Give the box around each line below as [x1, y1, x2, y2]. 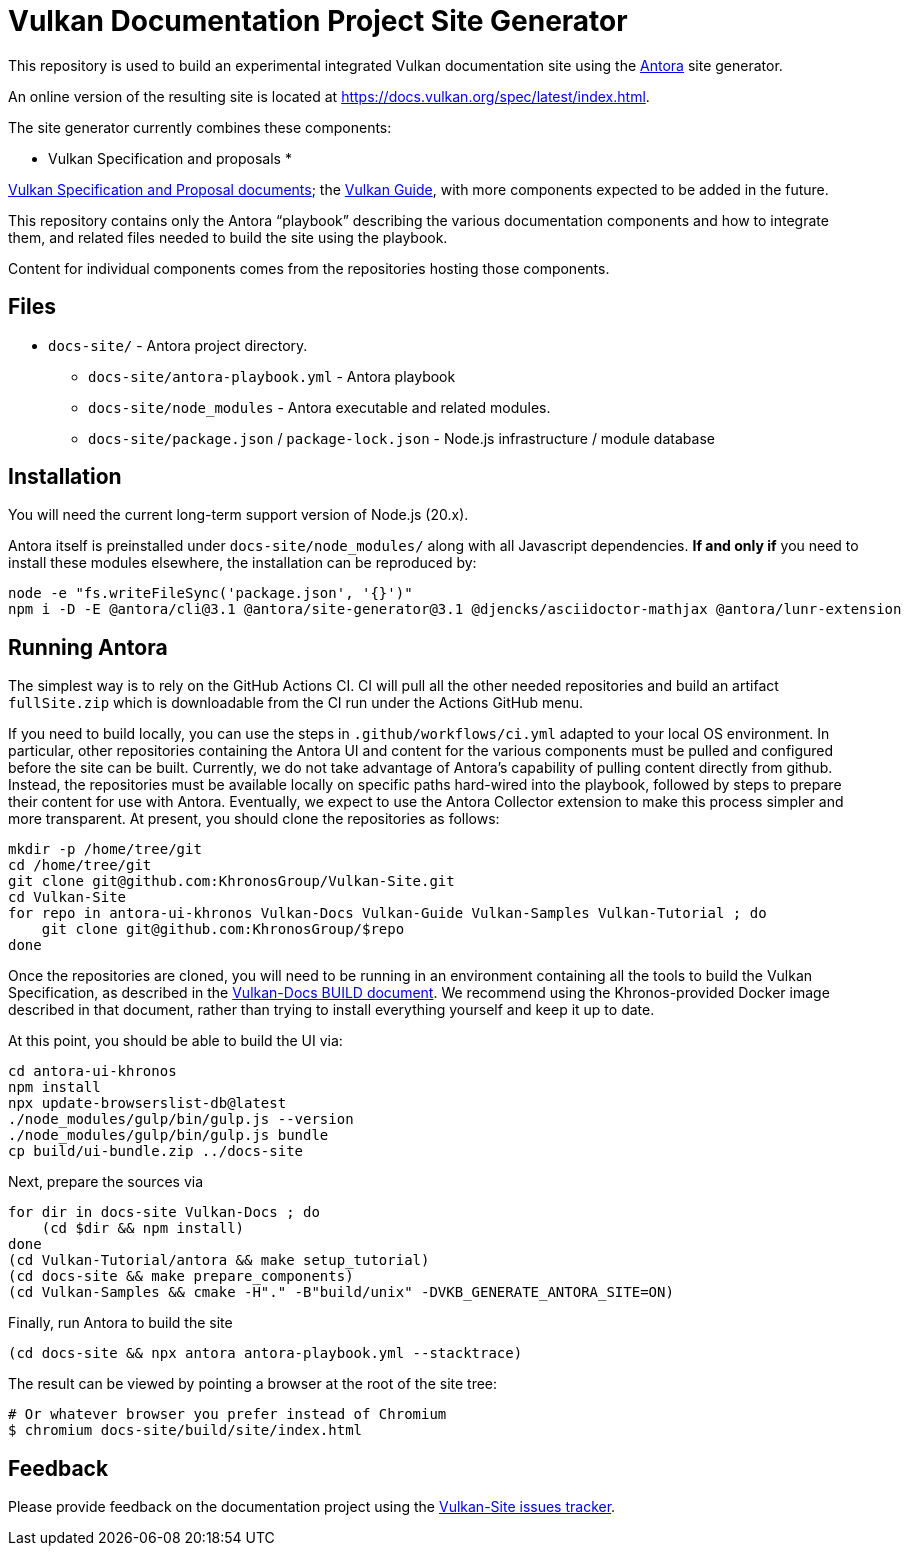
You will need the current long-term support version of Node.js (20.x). [8, 506, 469, 524]
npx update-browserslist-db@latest [8, 1095, 287, 1112]
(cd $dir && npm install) [41, 1220, 245, 1237]
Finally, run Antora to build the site [8, 1314, 233, 1332]
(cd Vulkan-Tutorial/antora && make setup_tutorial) [8, 1252, 430, 1269]
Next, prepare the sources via [8, 1173, 204, 1191]
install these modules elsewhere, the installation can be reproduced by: [8, 554, 477, 572]
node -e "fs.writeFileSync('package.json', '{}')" [8, 585, 413, 602]
